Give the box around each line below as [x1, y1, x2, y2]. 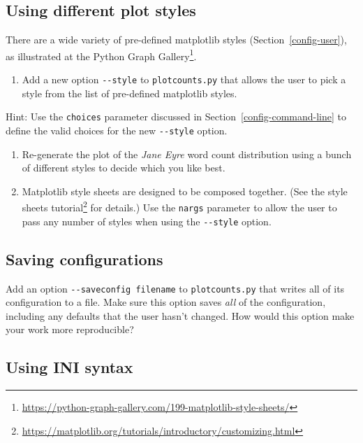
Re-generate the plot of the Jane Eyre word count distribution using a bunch [22, 146, 352, 161]
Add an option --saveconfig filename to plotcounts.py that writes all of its [6, 281, 345, 295]
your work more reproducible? [6, 322, 134, 337]
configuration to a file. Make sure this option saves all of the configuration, [6, 295, 326, 309]
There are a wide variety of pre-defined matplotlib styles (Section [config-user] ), [6, 32, 347, 47]
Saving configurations [6, 248, 163, 269]
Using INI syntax [6, 356, 133, 378]
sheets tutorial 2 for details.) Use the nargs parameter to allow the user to [22, 198, 337, 215]
